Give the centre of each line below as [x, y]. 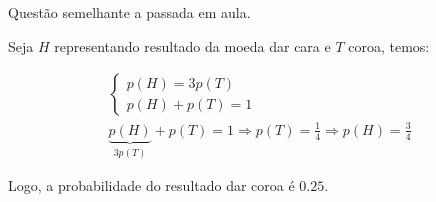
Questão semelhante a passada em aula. [129, 12]
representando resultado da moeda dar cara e [192, 45]
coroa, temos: [389, 45]
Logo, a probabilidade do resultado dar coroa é [151, 185]
